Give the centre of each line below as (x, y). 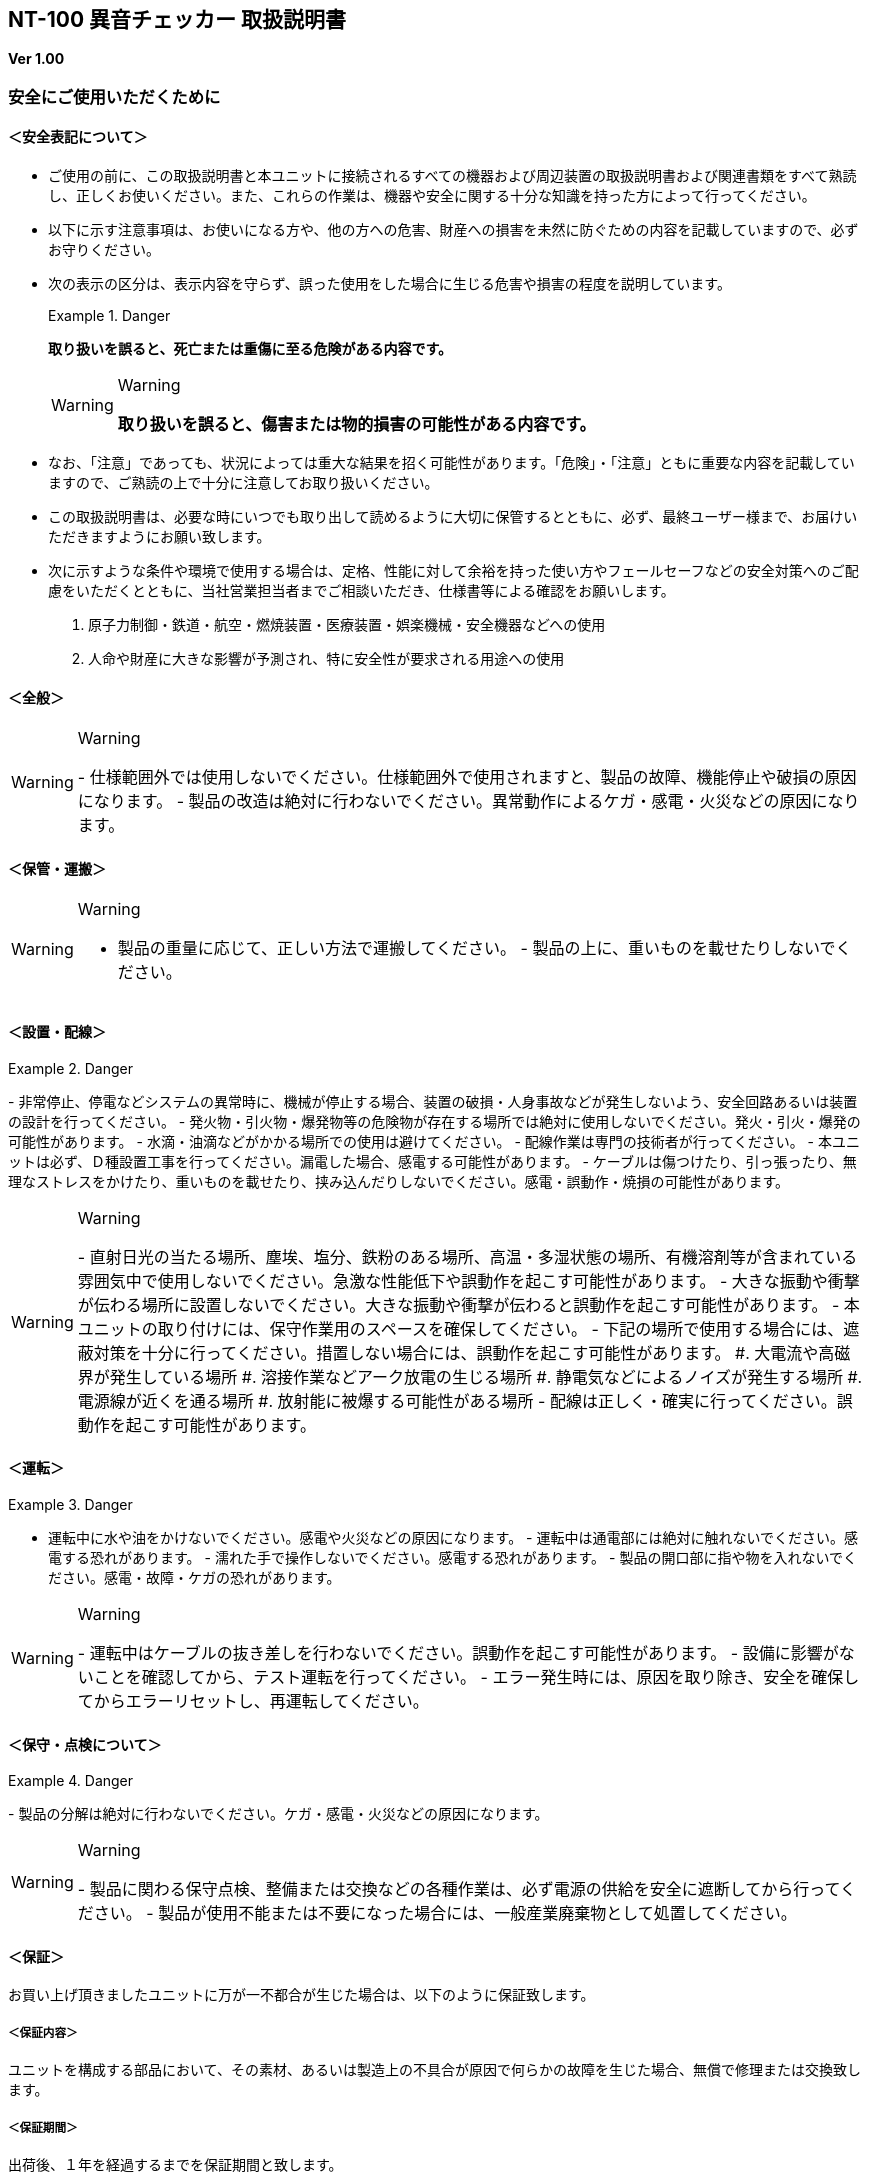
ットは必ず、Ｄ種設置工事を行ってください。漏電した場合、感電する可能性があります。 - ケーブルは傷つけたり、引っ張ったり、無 (432, 1161)
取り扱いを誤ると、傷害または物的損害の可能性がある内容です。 (356, 424)
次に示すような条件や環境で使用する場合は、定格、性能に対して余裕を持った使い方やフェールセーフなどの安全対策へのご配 (453, 571)
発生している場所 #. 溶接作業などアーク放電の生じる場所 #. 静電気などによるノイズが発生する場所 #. (486, 1376)
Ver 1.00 (36, 59)
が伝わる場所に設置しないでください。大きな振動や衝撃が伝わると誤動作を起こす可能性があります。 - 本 (468, 1304)
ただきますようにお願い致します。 (159, 537)
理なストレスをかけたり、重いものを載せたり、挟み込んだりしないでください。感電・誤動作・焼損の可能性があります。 (399, 1181)
